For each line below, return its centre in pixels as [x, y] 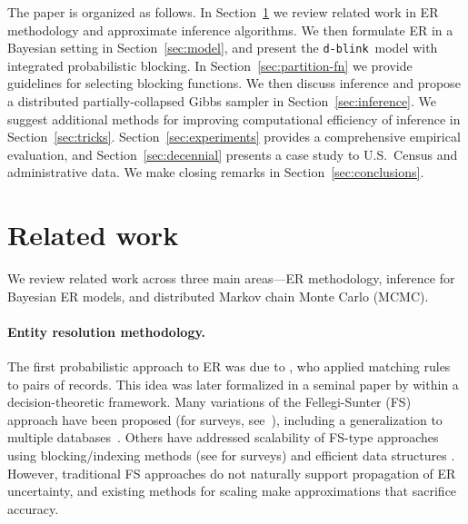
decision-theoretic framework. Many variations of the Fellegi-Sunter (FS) [209, 402]
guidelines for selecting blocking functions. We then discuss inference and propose [234, 83]
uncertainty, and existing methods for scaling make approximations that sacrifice [232, 491]
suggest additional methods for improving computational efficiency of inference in [234, 119]
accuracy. [33, 508]
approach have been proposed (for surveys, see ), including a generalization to [225, 419]
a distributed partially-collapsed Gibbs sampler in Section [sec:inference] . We [222, 101]
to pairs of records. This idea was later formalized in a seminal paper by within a [233, 384]
